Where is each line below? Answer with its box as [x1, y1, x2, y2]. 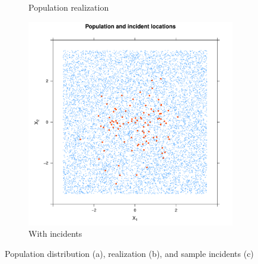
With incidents [28, 227, 82, 240]
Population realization [28, 1, 109, 13]
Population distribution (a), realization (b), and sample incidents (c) [5, 247, 254, 259]
